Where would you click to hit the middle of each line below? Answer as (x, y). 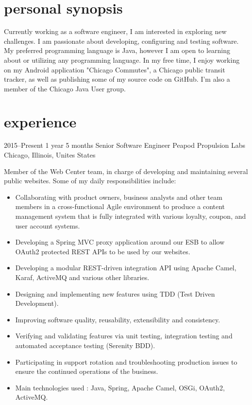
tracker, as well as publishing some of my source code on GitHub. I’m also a (117, 79)
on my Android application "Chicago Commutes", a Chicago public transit (115, 69)
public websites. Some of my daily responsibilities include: (90, 181)
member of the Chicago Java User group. (65, 88)
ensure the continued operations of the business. (87, 371)
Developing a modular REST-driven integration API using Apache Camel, (126, 268)
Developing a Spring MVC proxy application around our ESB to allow (120, 242)
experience (40, 122)
